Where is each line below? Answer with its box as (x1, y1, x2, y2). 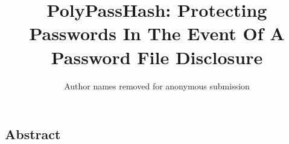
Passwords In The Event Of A (29, 21, 285, 46)
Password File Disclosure (51, 44, 263, 69)
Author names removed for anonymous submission (64, 79, 250, 92)
